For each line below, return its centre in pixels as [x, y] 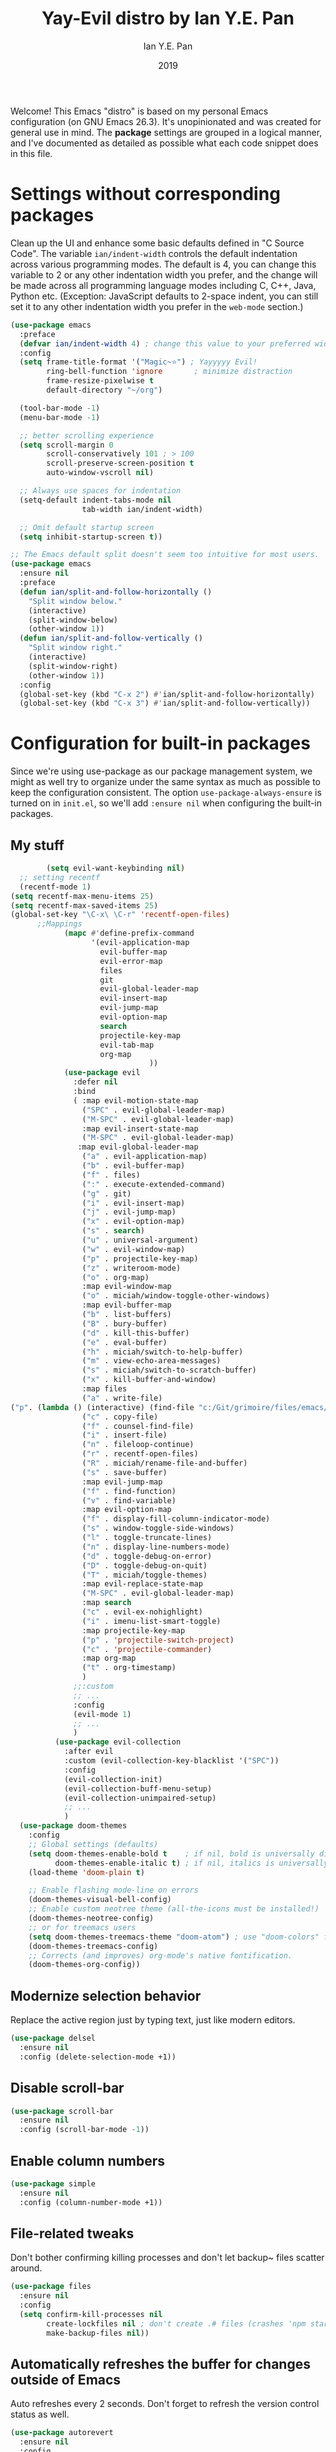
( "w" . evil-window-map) [133, 1249]
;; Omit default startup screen [87, 527]
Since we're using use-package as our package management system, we [161, 771]
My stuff [37, 845]
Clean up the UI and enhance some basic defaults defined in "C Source [157, 243]
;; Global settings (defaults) [93, 1844]
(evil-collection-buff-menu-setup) [138, 1788]
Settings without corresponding [145, 194]
